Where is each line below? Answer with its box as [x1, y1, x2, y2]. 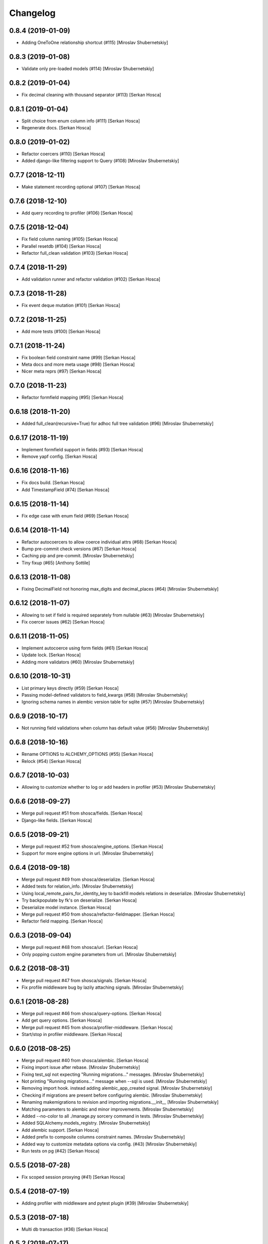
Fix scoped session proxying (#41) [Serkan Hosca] [21, 1174, 125, 1180]
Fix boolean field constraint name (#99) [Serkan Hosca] [21, 354, 136, 360]
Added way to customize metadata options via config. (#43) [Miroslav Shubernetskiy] [21, 1141, 197, 1147]
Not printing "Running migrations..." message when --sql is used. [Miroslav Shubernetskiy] [21, 1078, 207, 1084]
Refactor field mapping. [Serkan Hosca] [21, 918, 103, 924]
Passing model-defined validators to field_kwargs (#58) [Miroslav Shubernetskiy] [21, 692, 188, 698]
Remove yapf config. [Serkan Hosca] [21, 453, 97, 460]
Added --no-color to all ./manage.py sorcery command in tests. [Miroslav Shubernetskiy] [21, 1113, 204, 1119]
